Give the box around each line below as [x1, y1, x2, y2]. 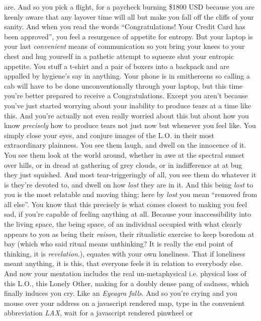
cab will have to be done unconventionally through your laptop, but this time [4, 80, 243, 91]
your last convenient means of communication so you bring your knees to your [4, 41, 245, 51]
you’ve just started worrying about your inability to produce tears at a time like [4, 100, 251, 110]
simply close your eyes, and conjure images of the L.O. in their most [4, 130, 214, 140]
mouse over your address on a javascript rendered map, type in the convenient [4, 297, 245, 308]
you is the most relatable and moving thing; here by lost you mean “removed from [4, 189, 257, 200]
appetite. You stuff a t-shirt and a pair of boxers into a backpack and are [4, 60, 230, 71]
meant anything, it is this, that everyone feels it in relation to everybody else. [4, 258, 243, 269]
